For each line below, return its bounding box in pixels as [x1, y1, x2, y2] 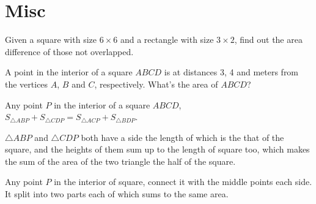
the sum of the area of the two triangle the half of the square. [5, 154, 236, 167]
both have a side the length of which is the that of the [81, 130, 284, 143]
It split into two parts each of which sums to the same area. [5, 187, 229, 200]
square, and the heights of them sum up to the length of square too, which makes [5, 143, 310, 156]
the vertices [5, 77, 48, 90]
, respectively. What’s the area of [94, 77, 218, 90]
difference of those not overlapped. [5, 45, 134, 58]
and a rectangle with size [120, 33, 214, 46]
